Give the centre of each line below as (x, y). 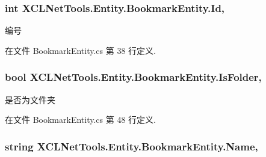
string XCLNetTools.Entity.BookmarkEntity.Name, (131, 146)
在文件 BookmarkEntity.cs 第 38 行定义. (80, 50)
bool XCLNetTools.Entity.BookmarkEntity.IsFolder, (133, 77)
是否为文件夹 (30, 99)
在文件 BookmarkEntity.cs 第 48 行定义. (80, 120)
